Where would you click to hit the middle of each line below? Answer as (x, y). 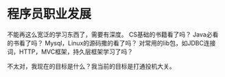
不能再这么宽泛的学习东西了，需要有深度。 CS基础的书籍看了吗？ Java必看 (113, 34)
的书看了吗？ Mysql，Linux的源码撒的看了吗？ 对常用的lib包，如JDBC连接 (111, 43)
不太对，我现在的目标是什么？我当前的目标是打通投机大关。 (91, 66)
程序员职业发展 (49, 14)
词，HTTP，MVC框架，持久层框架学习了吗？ (70, 52)
